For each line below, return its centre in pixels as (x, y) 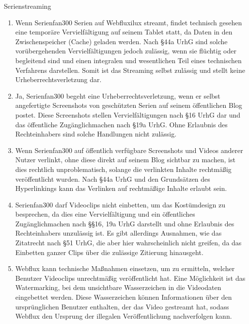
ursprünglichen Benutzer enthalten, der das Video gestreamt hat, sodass (122, 306)
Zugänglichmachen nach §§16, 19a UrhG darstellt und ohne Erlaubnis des (125, 223)
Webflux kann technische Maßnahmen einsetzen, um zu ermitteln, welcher (125, 268)
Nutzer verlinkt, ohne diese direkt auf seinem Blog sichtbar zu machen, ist (125, 160)
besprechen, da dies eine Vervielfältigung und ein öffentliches (105, 214)
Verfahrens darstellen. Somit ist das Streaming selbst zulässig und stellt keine (130, 70)
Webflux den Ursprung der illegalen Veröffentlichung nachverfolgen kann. (124, 316)
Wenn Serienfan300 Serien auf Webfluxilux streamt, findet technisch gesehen (129, 22)
